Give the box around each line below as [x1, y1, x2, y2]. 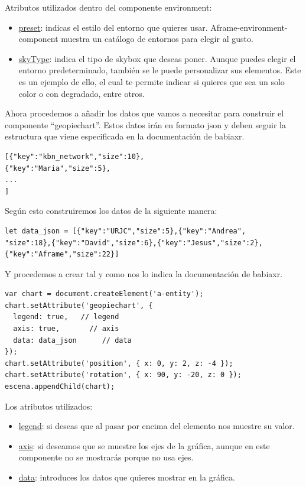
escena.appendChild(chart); [5, 382, 115, 391]
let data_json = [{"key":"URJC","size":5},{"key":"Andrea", [5, 226, 246, 235]
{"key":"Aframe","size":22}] [5, 250, 119, 259]
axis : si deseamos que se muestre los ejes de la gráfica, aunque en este [18, 439, 270, 452]
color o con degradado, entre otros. [18, 87, 145, 99]
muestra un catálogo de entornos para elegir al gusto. [61, 33, 253, 45]
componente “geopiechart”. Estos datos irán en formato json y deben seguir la [5, 118, 286, 131]
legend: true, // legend [13, 313, 119, 322]
